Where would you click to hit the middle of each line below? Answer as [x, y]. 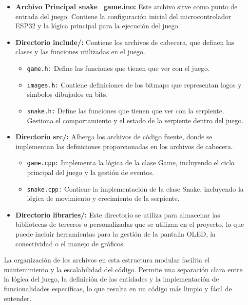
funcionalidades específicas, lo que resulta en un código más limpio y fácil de [118, 288]
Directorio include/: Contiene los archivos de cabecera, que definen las [125, 42]
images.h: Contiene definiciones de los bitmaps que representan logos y [134, 84]
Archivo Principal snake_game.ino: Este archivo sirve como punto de [126, 6]
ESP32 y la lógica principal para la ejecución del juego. [98, 26]
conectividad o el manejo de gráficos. [70, 243]
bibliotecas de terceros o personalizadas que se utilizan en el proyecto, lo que [130, 224]
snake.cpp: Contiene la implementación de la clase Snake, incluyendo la [135, 188]
